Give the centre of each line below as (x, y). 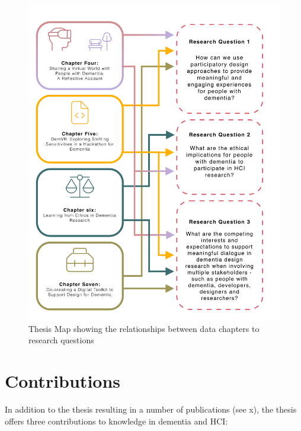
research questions (61, 340)
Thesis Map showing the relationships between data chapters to (144, 328)
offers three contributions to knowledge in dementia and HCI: (116, 421)
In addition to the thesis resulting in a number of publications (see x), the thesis (151, 409)
